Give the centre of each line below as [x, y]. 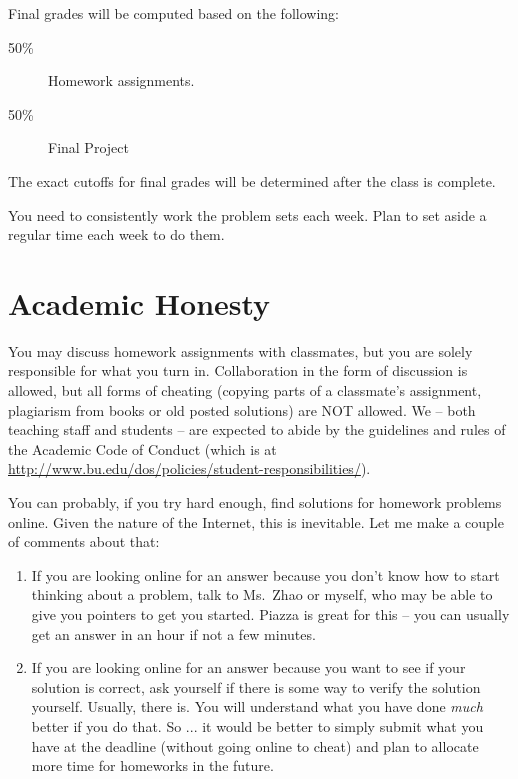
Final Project [88, 147]
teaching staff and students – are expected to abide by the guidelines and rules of [257, 429]
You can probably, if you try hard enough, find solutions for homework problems [255, 502]
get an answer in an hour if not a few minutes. [173, 633]
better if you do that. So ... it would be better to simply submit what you [257, 725]
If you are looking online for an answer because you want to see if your [248, 667]
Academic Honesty [139, 302]
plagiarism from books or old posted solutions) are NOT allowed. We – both [242, 409]
